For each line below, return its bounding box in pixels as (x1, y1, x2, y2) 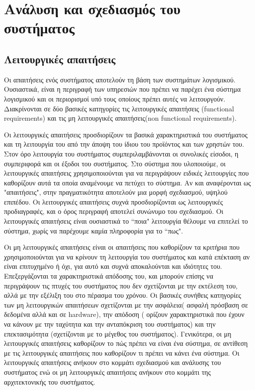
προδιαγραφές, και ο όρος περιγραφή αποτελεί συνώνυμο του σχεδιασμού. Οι (4, 206, 224, 216)
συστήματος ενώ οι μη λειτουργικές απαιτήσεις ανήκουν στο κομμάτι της (4, 366, 211, 377)
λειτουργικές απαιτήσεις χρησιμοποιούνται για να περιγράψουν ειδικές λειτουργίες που (4, 168, 249, 178)
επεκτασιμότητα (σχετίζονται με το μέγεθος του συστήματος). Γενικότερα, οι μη (4, 328, 231, 338)
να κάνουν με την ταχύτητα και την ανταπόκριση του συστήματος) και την (4, 319, 216, 329)
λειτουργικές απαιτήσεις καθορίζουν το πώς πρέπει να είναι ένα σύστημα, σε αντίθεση (4, 338, 248, 348)
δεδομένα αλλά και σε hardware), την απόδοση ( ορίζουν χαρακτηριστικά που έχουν (4, 309, 245, 319)
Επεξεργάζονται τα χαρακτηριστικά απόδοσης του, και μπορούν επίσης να (4, 271, 213, 281)
